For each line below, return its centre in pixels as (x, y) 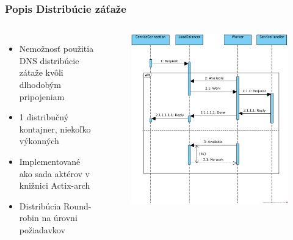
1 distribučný (44, 117)
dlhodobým (40, 84)
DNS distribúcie (49, 60)
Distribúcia (40, 205)
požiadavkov (42, 229)
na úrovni (60, 218)
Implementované (50, 161)
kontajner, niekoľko (55, 129)
